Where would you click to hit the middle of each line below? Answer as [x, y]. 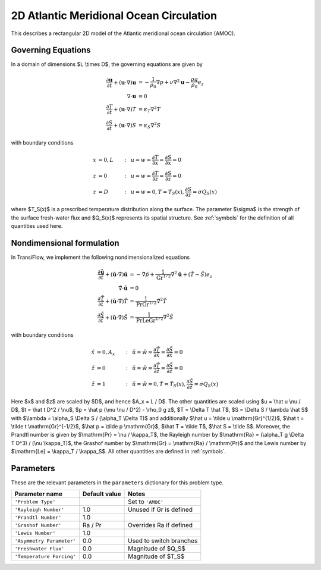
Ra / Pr [92, 525]
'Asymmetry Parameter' [45, 541]
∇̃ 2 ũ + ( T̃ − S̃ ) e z [191, 275]
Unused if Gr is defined [160, 510]
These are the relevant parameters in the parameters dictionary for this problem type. [117, 483]
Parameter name [38, 494]
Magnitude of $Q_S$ [157, 549]
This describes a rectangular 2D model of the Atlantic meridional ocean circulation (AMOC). [123, 33]
